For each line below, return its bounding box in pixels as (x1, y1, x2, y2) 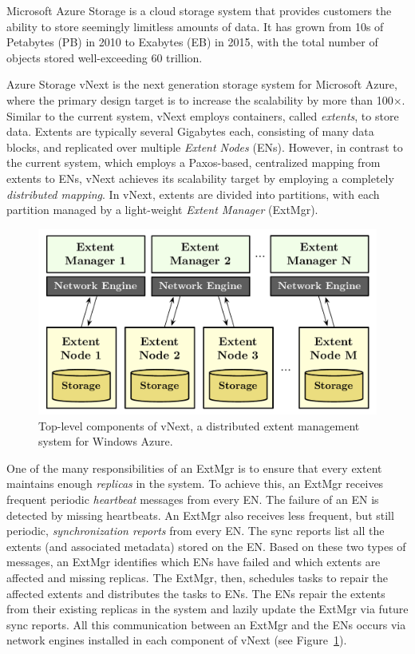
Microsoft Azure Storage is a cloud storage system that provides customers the (6, 2, 392, 18)
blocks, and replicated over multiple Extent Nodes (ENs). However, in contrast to (6, 138, 403, 155)
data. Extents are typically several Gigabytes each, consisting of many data (6, 123, 374, 140)
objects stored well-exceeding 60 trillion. (6, 49, 203, 65)
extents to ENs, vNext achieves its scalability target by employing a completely (6, 169, 394, 186)
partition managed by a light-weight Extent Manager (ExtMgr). (6, 201, 318, 218)
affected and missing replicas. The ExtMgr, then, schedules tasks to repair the (6, 569, 389, 585)
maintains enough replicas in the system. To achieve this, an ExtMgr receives (6, 475, 384, 492)
